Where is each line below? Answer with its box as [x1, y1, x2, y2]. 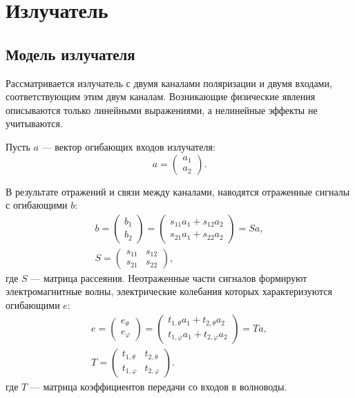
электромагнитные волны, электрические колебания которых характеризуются [6, 284, 332, 298]
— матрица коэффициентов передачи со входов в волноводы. [30, 379, 287, 393]
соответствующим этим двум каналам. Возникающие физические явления [6, 89, 316, 104]
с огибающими [6, 198, 68, 212]
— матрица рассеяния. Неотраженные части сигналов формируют [30, 270, 307, 285]
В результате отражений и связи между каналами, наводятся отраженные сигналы [6, 184, 350, 198]
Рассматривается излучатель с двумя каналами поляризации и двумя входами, [6, 75, 332, 90]
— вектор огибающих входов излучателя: [41, 139, 215, 153]
